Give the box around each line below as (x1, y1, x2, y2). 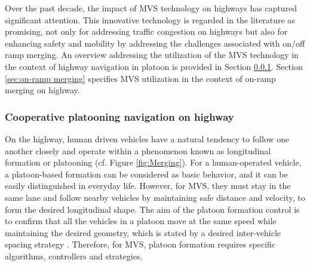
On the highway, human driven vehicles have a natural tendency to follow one (5, 132, 290, 145)
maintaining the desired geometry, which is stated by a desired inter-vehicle (5, 226, 281, 239)
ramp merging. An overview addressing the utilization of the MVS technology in (5, 48, 299, 61)
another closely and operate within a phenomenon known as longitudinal (5, 144, 271, 157)
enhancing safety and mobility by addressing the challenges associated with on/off (5, 36, 305, 49)
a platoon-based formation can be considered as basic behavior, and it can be (5, 167, 288, 180)
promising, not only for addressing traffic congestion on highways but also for (5, 25, 288, 38)
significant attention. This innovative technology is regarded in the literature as (5, 13, 295, 26)
